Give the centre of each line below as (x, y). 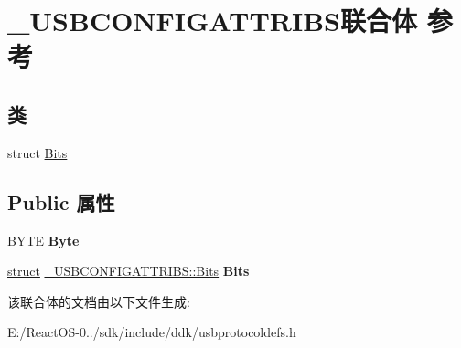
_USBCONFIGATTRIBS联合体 (212, 21)
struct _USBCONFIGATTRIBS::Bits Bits (129, 271)
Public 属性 (61, 201)
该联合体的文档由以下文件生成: (99, 301)
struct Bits (38, 152)
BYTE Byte (43, 240)
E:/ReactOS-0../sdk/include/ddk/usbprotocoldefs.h (152, 332)
